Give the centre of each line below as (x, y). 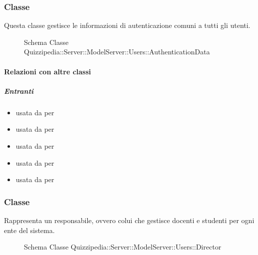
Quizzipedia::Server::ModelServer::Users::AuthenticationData (117, 52)
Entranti (19, 91)
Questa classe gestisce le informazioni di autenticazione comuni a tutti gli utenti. (127, 25)
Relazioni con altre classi (48, 71)
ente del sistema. (29, 230)
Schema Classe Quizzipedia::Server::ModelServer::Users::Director (123, 247)
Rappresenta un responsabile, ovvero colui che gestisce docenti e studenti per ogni (129, 220)
